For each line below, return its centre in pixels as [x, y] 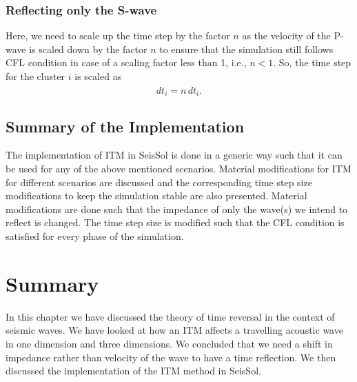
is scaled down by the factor [88, 49]
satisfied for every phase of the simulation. [95, 236]
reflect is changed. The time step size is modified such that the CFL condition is [175, 222]
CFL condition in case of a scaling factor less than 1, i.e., [126, 62]
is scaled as [98, 76]
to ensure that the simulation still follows [246, 49]
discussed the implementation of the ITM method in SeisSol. [133, 371]
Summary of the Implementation [125, 126]
